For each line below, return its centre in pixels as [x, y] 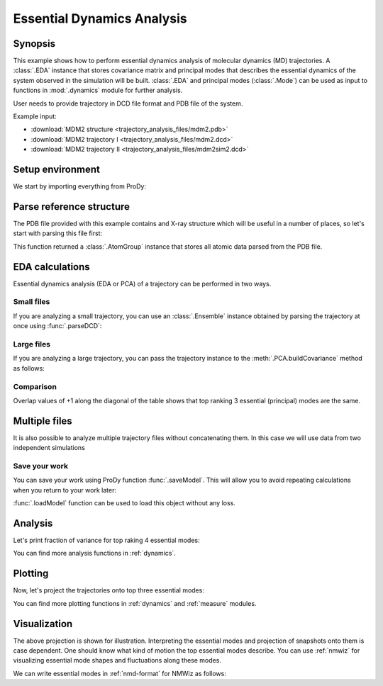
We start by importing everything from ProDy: [80, 186]
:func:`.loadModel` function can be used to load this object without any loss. [124, 503]
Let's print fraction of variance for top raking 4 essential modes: [106, 540]
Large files [32, 344]
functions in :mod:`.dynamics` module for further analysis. [98, 90]
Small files [32, 302]
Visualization [43, 624]
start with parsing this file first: [58, 233]
